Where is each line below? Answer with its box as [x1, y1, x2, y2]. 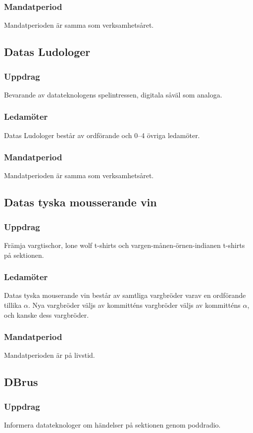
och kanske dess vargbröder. [4, 309, 89, 320]
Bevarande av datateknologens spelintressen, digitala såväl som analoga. [4, 89, 222, 99]
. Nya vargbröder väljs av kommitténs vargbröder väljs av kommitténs [28, 300, 241, 310]
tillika [4, 300, 22, 310]
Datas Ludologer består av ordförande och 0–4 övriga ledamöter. [4, 130, 200, 140]
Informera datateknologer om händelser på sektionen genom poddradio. [4, 420, 221, 430]
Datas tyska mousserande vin [4, 194, 157, 210]
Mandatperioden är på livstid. [4, 350, 95, 360]
